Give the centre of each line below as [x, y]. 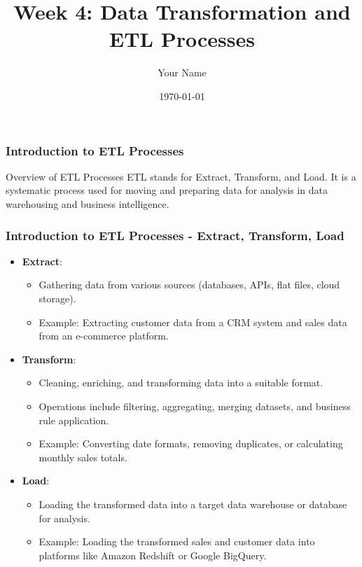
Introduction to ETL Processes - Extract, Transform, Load [175, 235]
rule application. [74, 420]
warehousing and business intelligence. [88, 203]
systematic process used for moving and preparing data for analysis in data [167, 190]
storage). [57, 298]
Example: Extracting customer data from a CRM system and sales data [193, 322]
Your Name [182, 72]
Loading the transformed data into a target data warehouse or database [193, 504]
